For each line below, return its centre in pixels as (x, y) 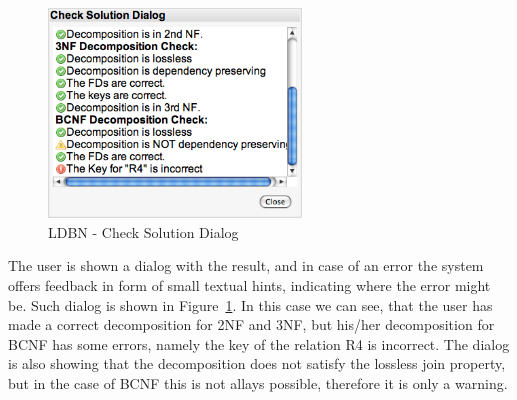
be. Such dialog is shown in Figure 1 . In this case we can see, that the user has (250, 304)
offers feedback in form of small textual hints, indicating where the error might (249, 284)
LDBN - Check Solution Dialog (143, 231)
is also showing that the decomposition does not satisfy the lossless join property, (257, 363)
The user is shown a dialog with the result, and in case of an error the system (246, 265)
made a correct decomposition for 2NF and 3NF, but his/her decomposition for (251, 324)
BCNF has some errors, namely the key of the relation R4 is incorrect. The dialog (259, 343)
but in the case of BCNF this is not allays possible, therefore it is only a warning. (258, 382)
